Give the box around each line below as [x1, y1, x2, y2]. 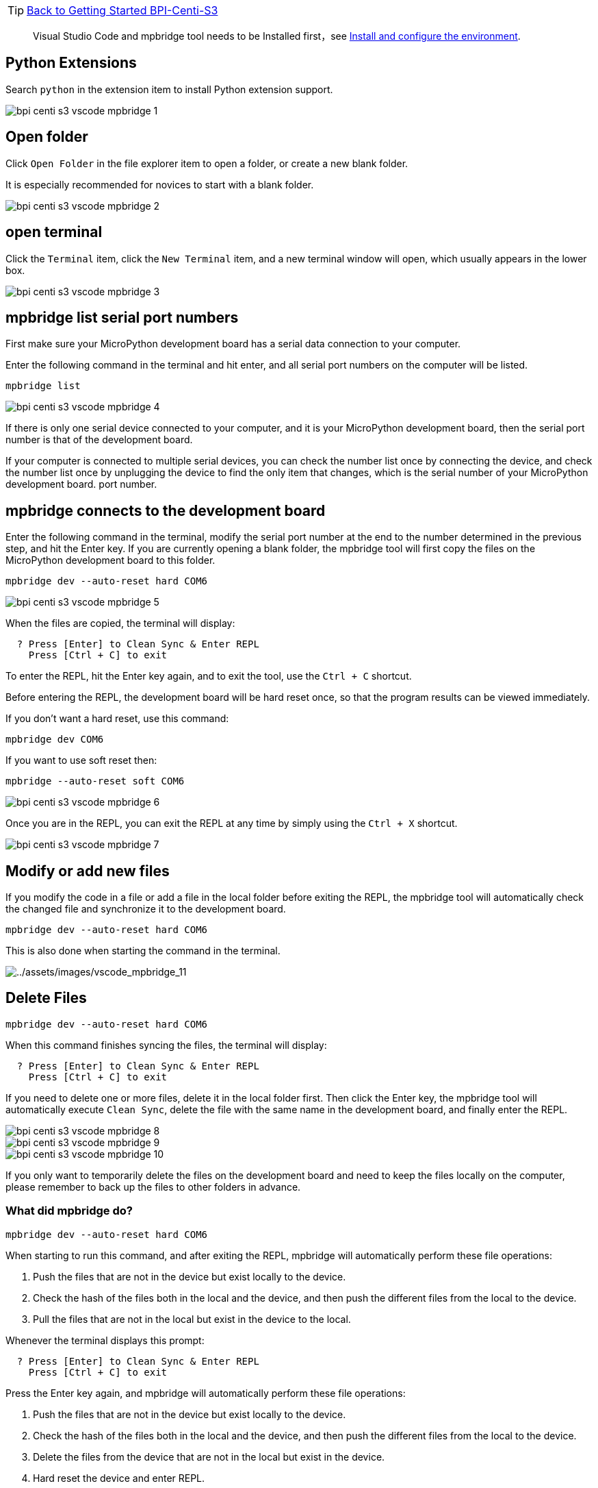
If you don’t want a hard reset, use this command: [5, 712, 229, 725]
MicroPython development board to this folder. [5, 554, 216, 567]
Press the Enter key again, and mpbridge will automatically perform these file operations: [5, 1387, 406, 1399]
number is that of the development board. [5, 434, 193, 446]
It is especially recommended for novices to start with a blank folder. [5, 178, 314, 190]
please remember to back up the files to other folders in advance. [5, 1180, 301, 1193]
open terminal [5, 223, 103, 241]
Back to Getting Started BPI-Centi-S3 [27, 3, 218, 17]
